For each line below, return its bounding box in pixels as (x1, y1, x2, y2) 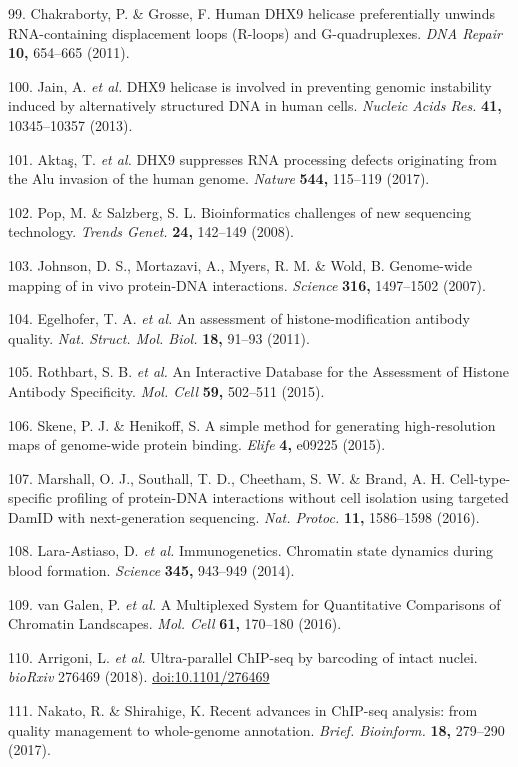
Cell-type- (449, 467, 511, 488)
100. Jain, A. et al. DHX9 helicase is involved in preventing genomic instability (8, 75, 492, 96)
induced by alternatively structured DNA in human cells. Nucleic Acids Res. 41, (8, 95, 502, 116)
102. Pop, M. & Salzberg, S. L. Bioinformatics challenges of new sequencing (8, 201, 471, 222)
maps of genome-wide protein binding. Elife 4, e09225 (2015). (8, 434, 386, 455)
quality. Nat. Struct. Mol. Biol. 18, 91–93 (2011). (8, 327, 310, 348)
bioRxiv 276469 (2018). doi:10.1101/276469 (8, 666, 270, 687)
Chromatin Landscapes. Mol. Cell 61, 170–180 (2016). (8, 613, 342, 634)
